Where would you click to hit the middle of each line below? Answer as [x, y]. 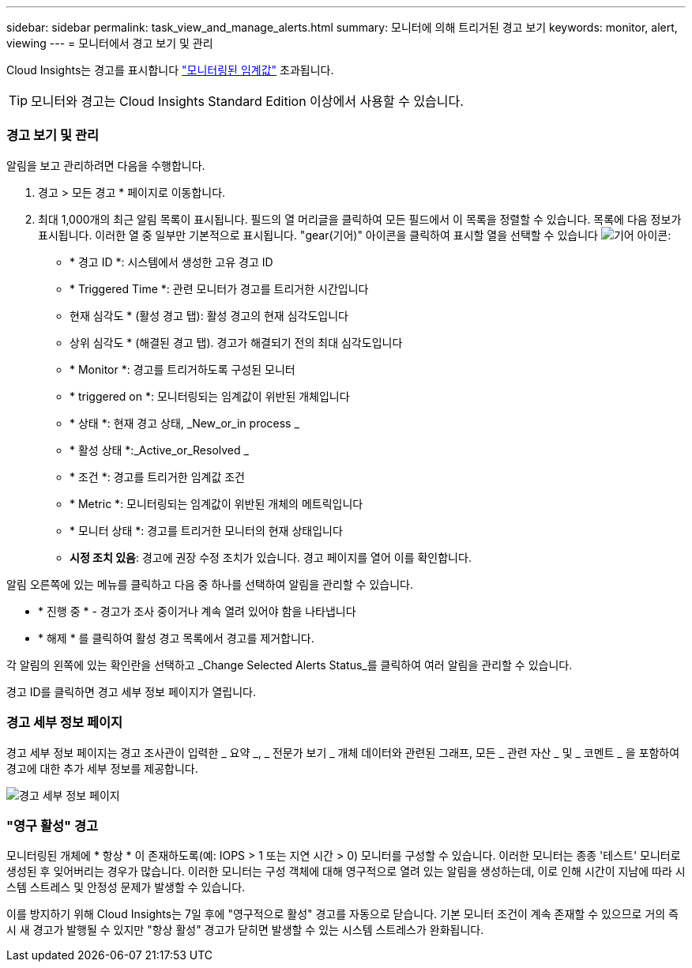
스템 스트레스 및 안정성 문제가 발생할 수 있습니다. [126, 887]
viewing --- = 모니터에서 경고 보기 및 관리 [110, 43]
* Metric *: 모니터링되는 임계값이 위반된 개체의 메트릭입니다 [216, 503]
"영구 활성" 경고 [53, 825]
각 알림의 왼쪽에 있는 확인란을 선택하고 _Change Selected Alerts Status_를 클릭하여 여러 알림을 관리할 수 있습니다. [290, 665]
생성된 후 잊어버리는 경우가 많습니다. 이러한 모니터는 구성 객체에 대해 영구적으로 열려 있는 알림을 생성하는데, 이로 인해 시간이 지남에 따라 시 [346, 872]
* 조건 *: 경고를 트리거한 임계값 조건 [158, 476]
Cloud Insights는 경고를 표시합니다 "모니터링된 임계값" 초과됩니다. [170, 70]
